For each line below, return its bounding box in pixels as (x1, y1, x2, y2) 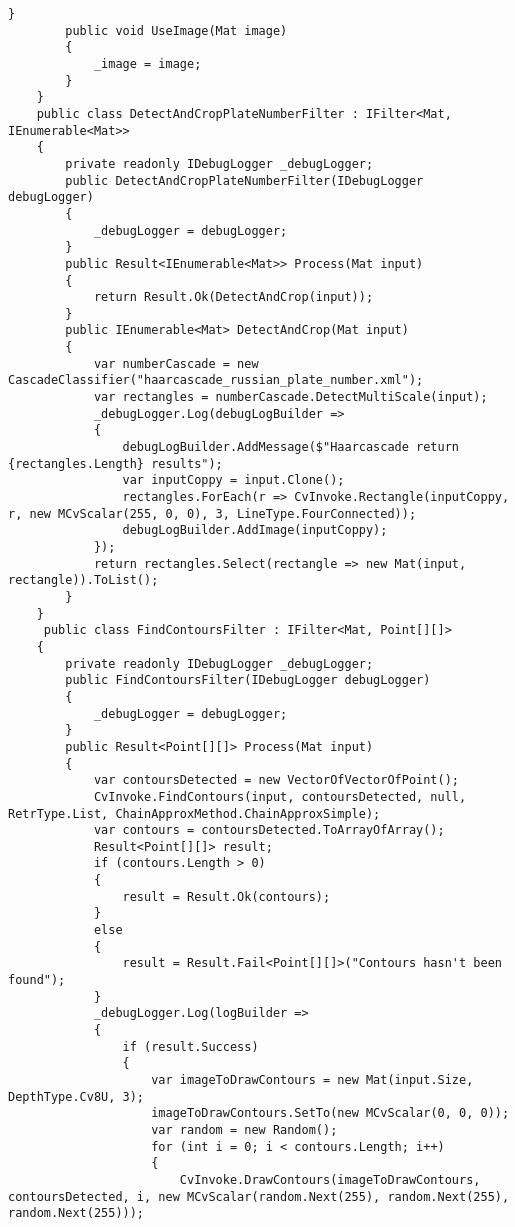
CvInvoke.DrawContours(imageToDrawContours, (179, 1172, 481, 1187)
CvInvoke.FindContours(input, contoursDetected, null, (93, 789, 467, 804)
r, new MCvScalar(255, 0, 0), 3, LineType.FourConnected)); (8, 506, 417, 521)
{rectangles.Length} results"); (8, 456, 223, 471)
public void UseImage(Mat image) (65, 23, 288, 38)
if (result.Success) (122, 1039, 259, 1054)
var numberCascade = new (93, 356, 259, 371)
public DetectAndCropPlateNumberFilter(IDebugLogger (65, 173, 424, 188)
